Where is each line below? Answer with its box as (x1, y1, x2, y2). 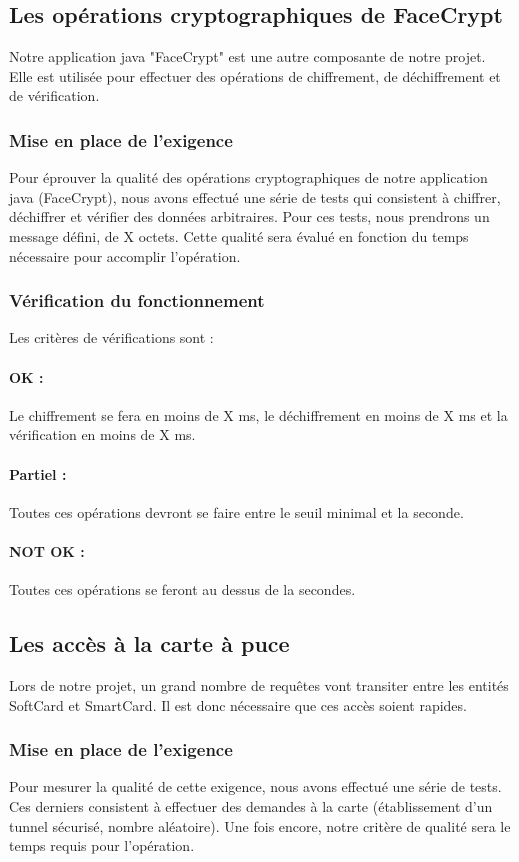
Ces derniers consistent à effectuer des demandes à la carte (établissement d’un (9, 795, 493, 816)
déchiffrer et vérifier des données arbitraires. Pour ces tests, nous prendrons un (9, 206, 490, 227)
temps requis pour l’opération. (9, 835, 195, 856)
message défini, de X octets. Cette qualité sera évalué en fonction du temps (9, 225, 469, 246)
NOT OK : (9, 540, 85, 561)
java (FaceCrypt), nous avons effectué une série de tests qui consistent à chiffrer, (9, 186, 501, 207)
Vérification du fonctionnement (9, 288, 265, 313)
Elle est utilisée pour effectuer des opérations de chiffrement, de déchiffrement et (9, 65, 501, 86)
